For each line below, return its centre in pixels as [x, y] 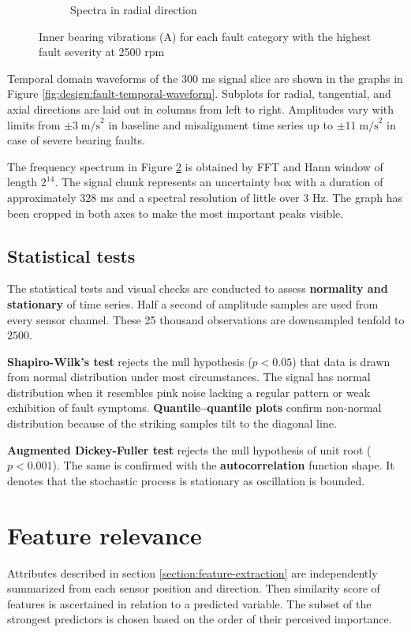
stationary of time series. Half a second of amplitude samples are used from [193, 303]
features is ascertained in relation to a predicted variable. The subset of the [189, 603]
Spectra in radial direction [134, 9]
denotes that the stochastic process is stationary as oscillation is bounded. [186, 480]
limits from [34, 124]
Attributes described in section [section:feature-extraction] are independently [192, 572]
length [22, 182]
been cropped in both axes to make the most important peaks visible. [176, 213]
